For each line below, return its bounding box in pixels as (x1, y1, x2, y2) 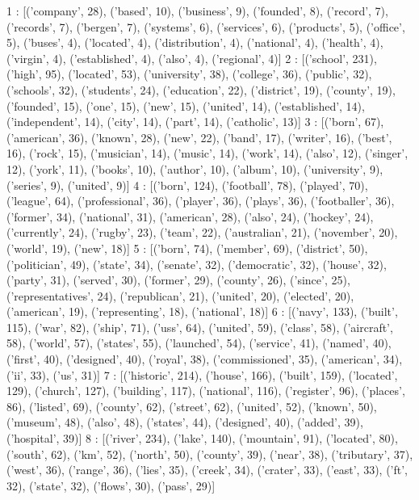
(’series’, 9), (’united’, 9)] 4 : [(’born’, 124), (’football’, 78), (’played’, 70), (6, 176, 368, 193)
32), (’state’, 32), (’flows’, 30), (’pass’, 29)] (6, 477, 216, 494)
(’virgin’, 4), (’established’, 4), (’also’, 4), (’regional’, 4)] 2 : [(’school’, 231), (6, 49, 377, 66)
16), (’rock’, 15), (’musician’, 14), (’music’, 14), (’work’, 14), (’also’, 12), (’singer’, (6, 145, 409, 162)
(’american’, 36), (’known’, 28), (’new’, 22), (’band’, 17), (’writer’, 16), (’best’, (6, 128, 392, 145)
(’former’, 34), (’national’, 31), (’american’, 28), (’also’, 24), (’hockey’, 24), (6, 208, 374, 225)
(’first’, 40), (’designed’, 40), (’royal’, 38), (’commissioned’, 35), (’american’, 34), (6, 351, 403, 368)
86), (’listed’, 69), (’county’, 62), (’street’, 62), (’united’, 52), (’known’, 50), (6, 397, 377, 414)
